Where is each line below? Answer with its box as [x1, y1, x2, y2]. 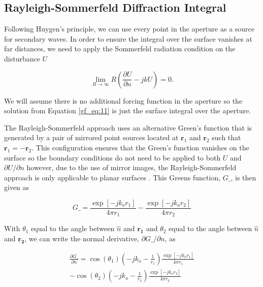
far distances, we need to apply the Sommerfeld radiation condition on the [4, 43, 236, 54]
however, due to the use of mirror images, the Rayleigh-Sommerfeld [26, 162, 237, 173]
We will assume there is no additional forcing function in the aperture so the [4, 95, 243, 106]
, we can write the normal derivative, [24, 233, 139, 244]
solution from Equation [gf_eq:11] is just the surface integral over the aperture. [4, 105, 251, 116]
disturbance [4, 53, 40, 63]
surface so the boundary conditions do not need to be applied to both [4, 152, 221, 163]
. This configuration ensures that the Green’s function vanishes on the [31, 142, 249, 152]
